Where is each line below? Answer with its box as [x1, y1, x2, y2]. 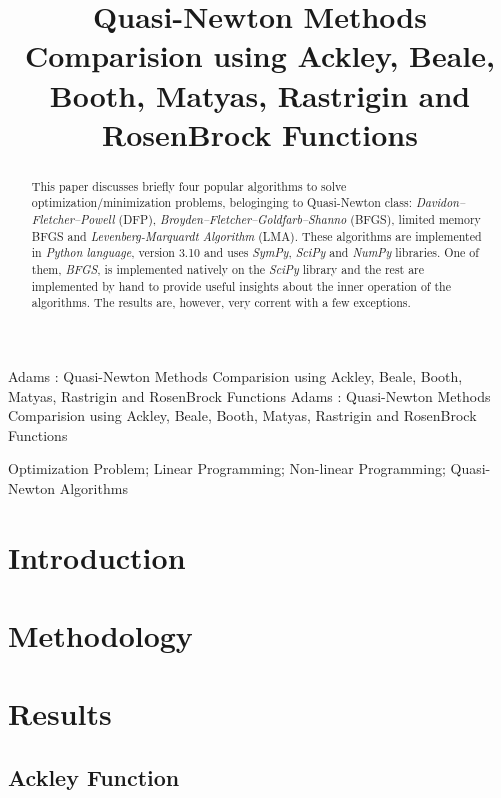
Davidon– [415, 194, 466, 211]
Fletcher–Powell [31, 211, 115, 228]
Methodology [8, 615, 193, 656]
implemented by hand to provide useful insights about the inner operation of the [31, 277, 451, 294]
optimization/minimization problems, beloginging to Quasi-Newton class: [31, 194, 412, 211]
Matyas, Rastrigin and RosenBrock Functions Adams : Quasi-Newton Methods [8, 385, 491, 406]
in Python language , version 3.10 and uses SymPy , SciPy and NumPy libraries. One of [31, 244, 479, 261]
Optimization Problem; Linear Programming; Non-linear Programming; [8, 458, 446, 479]
